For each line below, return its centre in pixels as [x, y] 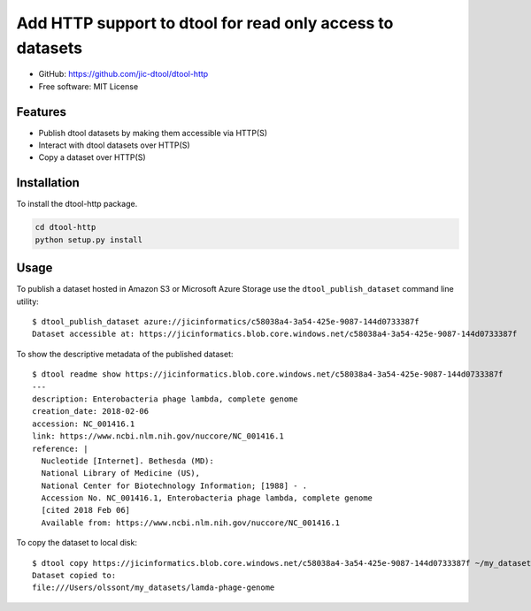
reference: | [60, 448]
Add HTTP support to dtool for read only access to [205, 23]
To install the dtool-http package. [77, 204]
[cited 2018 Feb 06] [86, 510]
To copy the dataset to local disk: [77, 543]
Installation [48, 183]
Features [41, 112]
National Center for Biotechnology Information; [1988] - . [174, 485]
